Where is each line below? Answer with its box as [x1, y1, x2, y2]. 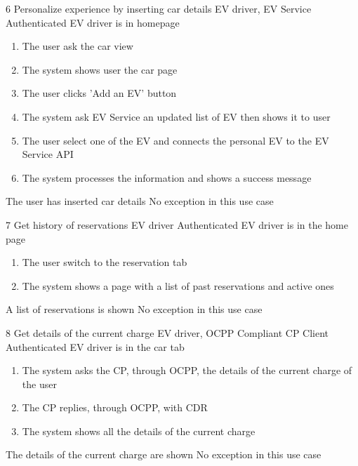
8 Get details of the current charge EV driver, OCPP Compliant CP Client [6, 325, 329, 340]
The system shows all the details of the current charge [22, 423, 256, 438]
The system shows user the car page [22, 62, 178, 76]
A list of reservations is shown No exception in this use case [6, 302, 263, 317]
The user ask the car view [22, 39, 133, 53]
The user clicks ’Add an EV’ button [22, 86, 177, 100]
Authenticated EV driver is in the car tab [6, 339, 185, 354]
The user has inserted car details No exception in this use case [6, 194, 274, 208]
